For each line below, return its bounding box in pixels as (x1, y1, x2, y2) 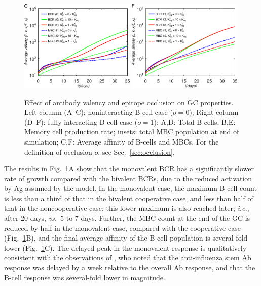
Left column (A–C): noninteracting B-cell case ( (24, 107, 173, 117)
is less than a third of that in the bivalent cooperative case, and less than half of (4, 193, 253, 203)
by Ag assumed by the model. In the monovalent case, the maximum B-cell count (4, 183, 257, 194)
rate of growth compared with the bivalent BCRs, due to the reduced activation (4, 173, 252, 183)
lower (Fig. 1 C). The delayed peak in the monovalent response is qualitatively (4, 242, 247, 253)
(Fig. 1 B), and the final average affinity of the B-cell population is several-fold (4, 232, 248, 243)
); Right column (189, 107, 239, 117)
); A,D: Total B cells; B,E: (154, 116, 236, 127)
